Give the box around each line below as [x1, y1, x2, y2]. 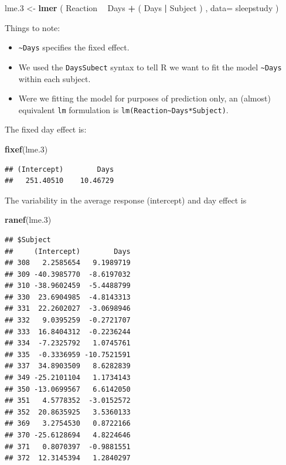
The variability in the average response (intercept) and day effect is [5, 194, 247, 206]
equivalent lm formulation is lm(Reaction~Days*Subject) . [18, 103, 229, 116]
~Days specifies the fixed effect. [18, 41, 130, 53]
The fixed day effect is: [5, 123, 87, 135]
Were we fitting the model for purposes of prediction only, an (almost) [18, 92, 271, 104]
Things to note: [5, 21, 60, 33]
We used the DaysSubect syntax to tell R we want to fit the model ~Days [18, 60, 282, 73]
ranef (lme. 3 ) [5, 213, 52, 226]
